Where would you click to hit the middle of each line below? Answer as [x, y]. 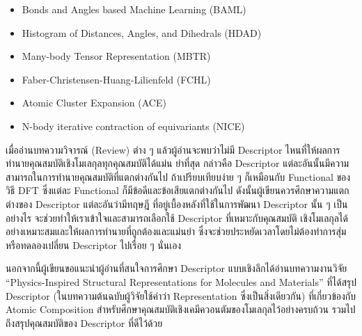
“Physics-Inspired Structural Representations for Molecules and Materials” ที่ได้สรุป [181, 281]
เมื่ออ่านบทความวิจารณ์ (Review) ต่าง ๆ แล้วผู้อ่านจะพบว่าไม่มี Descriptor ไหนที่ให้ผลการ [173, 149]
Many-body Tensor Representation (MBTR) [116, 56]
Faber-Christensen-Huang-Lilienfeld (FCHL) [116, 79]
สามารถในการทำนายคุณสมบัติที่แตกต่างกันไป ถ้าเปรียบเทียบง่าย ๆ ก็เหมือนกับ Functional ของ [178, 176]
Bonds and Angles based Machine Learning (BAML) [134, 9]
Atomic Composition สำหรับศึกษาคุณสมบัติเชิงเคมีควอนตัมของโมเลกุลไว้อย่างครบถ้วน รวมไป [181, 309]
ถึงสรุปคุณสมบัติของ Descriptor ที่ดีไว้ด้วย [84, 322]
